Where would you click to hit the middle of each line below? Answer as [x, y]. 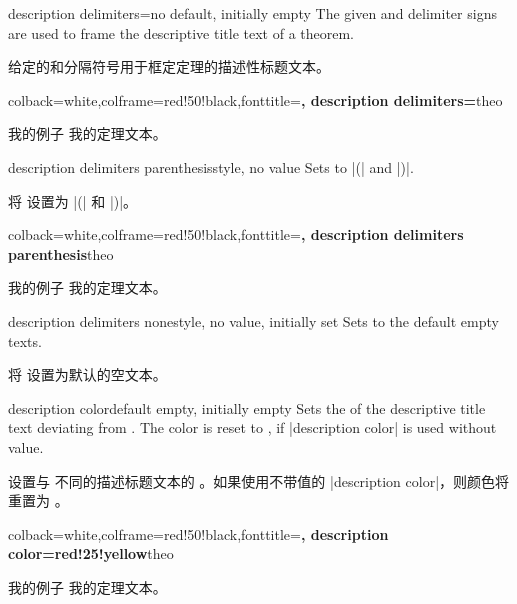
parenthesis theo [61, 253]
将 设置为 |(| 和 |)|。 [73, 200]
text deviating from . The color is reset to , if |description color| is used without [252, 427]
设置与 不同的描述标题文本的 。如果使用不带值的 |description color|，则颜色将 [259, 480]
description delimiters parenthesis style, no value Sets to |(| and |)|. [211, 166]
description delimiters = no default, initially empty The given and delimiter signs [252, 13]
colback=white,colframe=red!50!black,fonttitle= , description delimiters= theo [255, 99]
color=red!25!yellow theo [91, 553]
